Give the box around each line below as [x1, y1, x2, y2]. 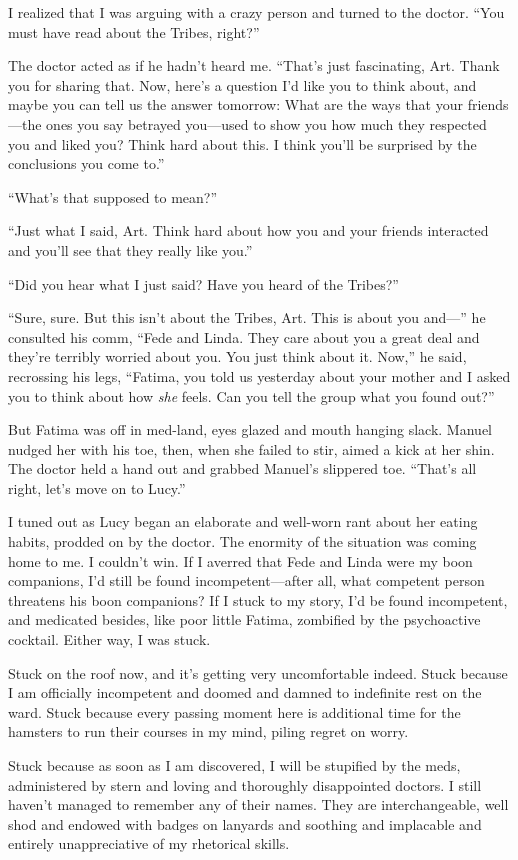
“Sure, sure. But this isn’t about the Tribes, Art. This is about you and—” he [8, 307, 486, 328]
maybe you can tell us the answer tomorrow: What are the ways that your [8, 94, 463, 115]
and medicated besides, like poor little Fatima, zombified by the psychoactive [8, 609, 481, 630]
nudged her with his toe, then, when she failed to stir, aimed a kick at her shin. [8, 438, 495, 459]
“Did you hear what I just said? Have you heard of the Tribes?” [8, 273, 399, 294]
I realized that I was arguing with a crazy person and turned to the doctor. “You [8, 2, 505, 22]
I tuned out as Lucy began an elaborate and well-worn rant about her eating [8, 511, 478, 532]
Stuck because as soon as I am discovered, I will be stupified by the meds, [8, 755, 461, 775]
